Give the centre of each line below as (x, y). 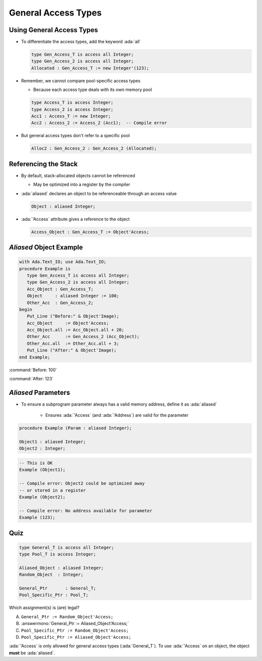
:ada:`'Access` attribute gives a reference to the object (75, 219)
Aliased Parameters (40, 392)
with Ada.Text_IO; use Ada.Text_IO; (63, 262)
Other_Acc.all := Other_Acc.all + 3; (73, 343)
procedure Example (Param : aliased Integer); (75, 428)
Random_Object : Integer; (51, 575)
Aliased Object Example (46, 247)
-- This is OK (36, 463)
